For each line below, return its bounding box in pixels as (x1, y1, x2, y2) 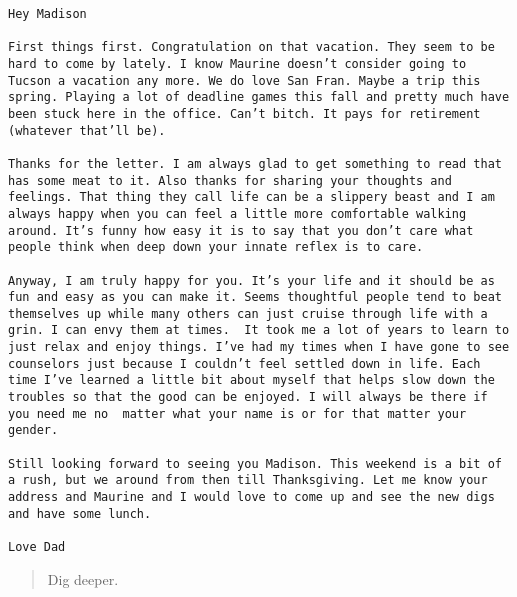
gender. (8, 423, 59, 438)
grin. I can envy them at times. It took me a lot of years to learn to (8, 323, 510, 338)
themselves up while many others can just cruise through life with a (8, 306, 488, 321)
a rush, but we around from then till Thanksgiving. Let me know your (8, 473, 488, 488)
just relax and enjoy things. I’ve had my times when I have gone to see (8, 340, 510, 355)
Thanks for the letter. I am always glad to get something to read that (8, 156, 502, 171)
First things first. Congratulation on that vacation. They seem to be (8, 40, 495, 55)
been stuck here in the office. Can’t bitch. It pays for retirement (8, 106, 481, 121)
